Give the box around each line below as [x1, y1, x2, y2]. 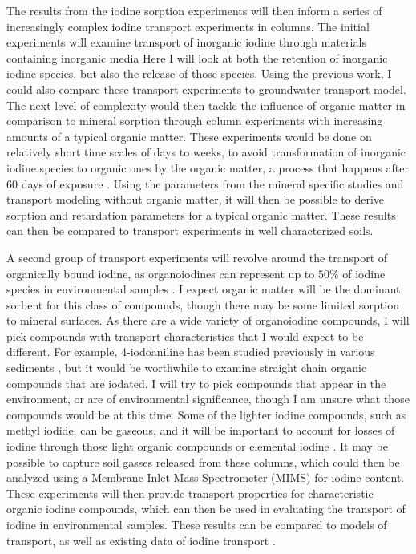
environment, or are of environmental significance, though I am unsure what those [6, 390, 410, 407]
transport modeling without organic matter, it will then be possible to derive [6, 191, 385, 208]
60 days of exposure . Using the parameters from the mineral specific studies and [6, 175, 404, 192]
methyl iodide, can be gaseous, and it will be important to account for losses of [6, 422, 395, 439]
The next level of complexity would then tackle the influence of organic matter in [6, 96, 406, 113]
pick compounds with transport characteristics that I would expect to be [6, 327, 364, 344]
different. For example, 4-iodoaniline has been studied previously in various [6, 343, 375, 360]
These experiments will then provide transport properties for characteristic [6, 484, 374, 501]
